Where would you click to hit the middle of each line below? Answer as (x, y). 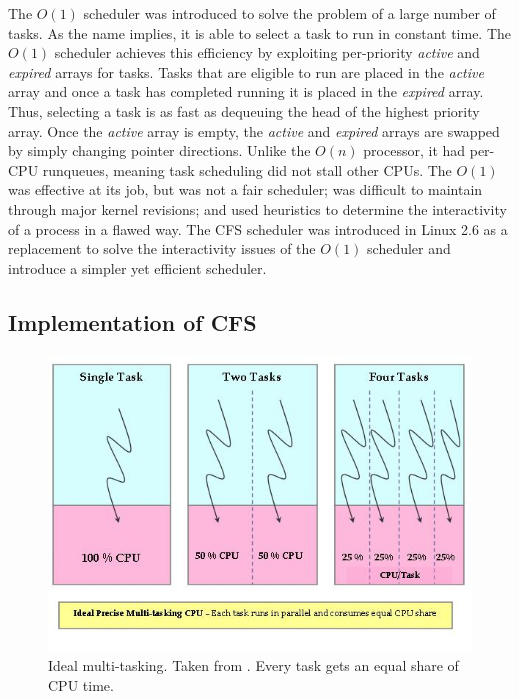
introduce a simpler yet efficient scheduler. (137, 267)
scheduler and (409, 248)
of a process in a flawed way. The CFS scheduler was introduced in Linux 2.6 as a (258, 228)
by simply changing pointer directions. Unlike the (159, 150)
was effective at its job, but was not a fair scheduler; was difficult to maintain (245, 189)
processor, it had (414, 150)
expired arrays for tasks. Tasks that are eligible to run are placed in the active (246, 71)
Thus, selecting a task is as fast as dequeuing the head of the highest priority (244, 110)
